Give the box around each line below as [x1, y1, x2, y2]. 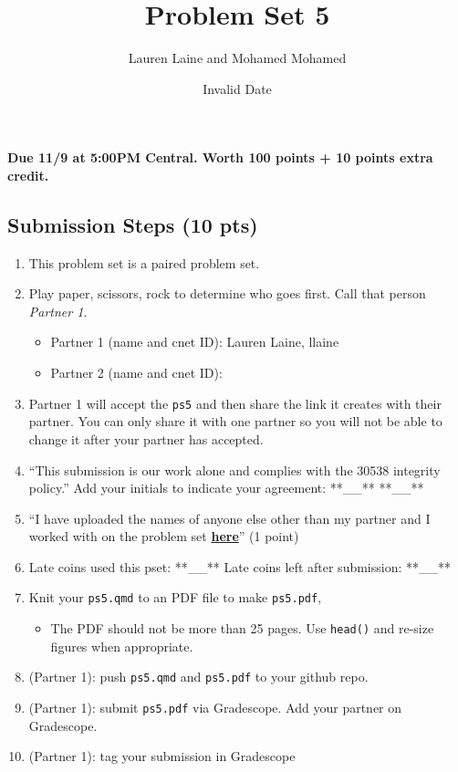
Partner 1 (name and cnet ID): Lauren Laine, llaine [50, 332, 339, 351]
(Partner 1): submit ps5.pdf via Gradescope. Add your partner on [28, 698, 402, 717]
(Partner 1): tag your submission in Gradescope [28, 746, 296, 766]
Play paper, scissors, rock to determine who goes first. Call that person [28, 284, 426, 303]
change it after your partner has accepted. [28, 429, 264, 448]
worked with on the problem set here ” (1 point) [28, 527, 299, 546]
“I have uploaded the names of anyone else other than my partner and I [28, 508, 431, 527]
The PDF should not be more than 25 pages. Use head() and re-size [50, 619, 434, 638]
